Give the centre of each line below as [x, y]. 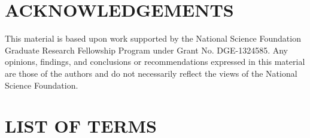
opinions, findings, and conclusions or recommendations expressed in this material [155, 62]
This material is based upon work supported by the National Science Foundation [153, 38]
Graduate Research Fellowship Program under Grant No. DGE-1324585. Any [147, 50]
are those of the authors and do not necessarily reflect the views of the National [151, 73]
